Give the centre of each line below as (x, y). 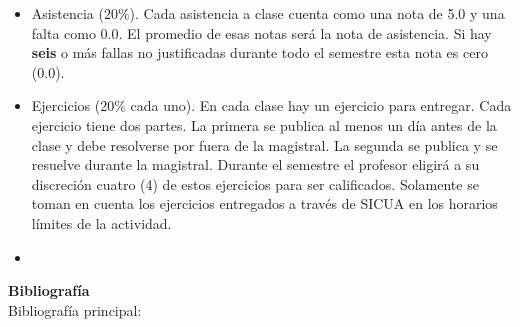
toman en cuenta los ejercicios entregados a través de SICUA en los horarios (264, 203)
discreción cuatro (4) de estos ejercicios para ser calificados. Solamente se (255, 183)
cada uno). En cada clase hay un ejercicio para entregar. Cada (321, 105)
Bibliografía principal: (75, 309)
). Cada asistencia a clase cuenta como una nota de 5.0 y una (317, 13)
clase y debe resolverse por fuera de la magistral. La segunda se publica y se (264, 144)
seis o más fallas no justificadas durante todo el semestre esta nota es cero (259, 52)
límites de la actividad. (101, 222)
